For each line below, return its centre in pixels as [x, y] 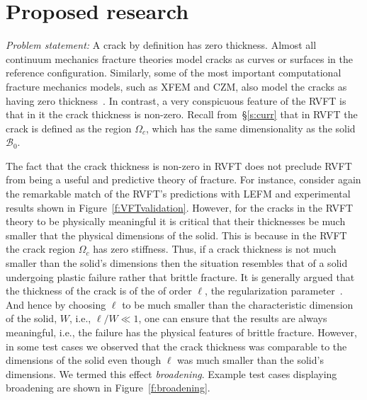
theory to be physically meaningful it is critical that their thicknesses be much [176, 221]
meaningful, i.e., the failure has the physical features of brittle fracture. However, [181, 332]
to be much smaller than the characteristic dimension [238, 304]
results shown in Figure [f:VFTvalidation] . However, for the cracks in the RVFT [180, 207]
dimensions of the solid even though [84, 360]
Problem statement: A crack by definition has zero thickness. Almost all [161, 45]
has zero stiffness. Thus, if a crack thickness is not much [215, 249]
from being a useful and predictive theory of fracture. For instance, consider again [183, 179]
